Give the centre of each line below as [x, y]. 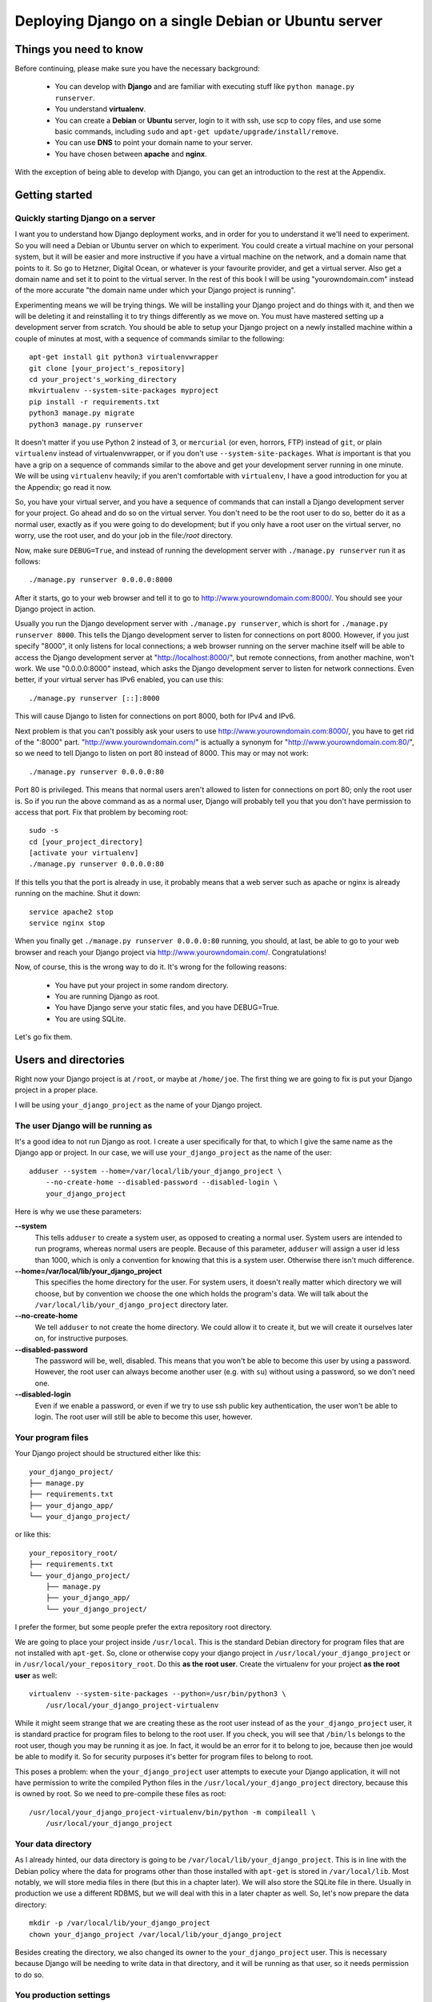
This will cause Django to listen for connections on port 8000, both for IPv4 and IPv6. [155, 716]
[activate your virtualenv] [84, 853]
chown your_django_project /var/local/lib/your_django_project [156, 1934]
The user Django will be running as [84, 1125]
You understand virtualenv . [100, 109]
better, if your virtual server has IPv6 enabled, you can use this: [119, 680]
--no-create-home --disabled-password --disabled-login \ [162, 1182]
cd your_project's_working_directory [103, 380]
